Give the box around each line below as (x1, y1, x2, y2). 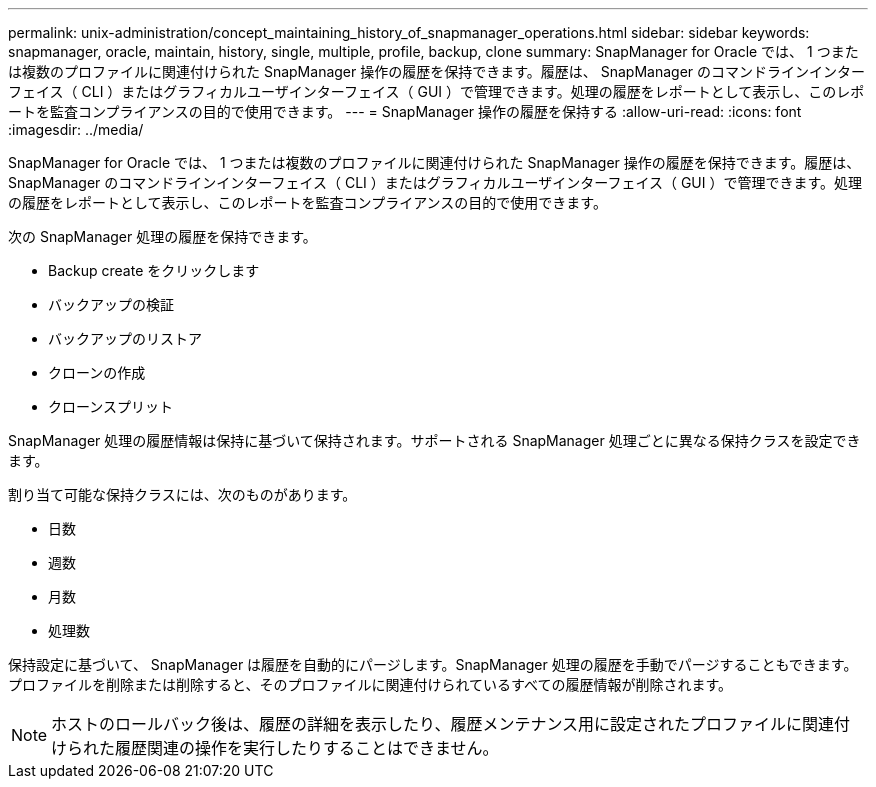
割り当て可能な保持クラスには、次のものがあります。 (8, 486, 357, 503)
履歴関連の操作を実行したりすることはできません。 (115, 738, 499, 758)
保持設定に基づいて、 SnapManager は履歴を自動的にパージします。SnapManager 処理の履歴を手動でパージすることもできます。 (8, 656, 858, 673)
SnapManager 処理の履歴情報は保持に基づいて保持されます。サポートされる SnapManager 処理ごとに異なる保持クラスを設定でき (8, 432, 861, 449)
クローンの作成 (48, 364, 146, 381)
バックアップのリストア (48, 330, 202, 347)
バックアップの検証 (48, 296, 174, 313)
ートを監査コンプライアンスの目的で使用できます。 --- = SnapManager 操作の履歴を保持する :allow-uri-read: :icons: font (8, 103, 802, 120)
